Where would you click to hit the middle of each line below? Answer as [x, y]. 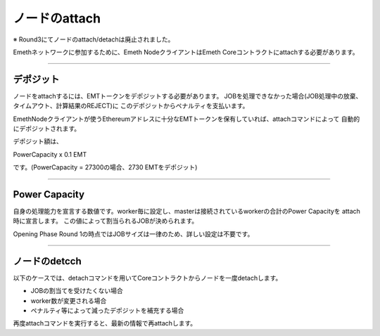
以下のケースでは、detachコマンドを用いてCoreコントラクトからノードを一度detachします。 [147, 278]
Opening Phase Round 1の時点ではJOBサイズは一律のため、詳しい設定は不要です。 [133, 234]
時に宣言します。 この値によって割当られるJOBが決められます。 [106, 221]
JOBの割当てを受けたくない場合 [77, 291]
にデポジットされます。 [47, 129]
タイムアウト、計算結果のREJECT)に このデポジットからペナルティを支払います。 [131, 106]
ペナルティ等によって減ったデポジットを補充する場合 [107, 310]
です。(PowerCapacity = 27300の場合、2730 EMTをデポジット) [105, 167]
